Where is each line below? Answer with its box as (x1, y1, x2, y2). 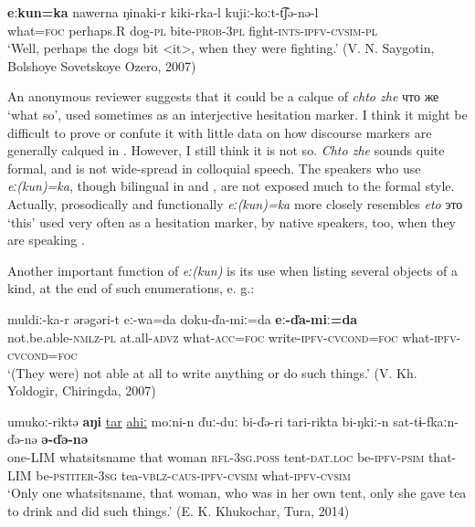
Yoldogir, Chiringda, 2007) (7, 381, 156, 400)
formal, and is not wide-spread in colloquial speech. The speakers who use (7, 158, 421, 177)
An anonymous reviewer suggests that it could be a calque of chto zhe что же (7, 87, 439, 106)
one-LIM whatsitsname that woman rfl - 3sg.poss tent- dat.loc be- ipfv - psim (7, 448, 425, 467)
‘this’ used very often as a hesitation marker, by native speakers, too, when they (7, 212, 456, 231)
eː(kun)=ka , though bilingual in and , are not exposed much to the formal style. (7, 176, 455, 195)
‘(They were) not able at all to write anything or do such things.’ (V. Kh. (7, 363, 417, 382)
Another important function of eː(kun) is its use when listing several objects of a (7, 260, 458, 279)
